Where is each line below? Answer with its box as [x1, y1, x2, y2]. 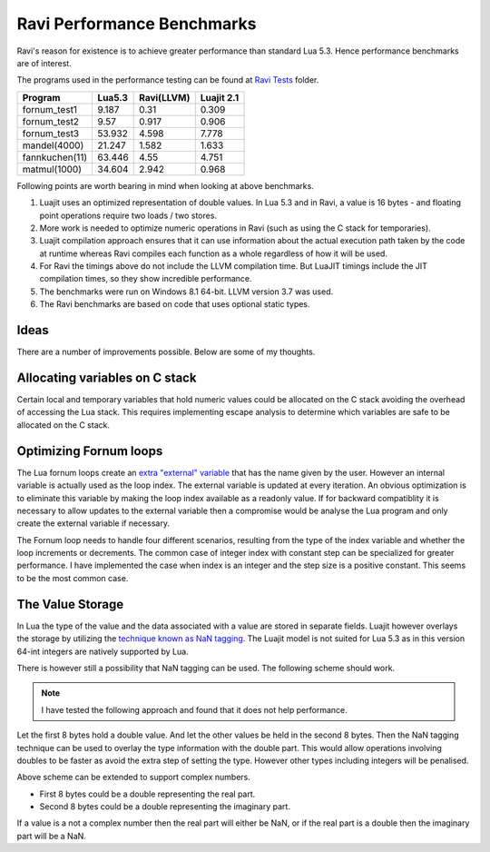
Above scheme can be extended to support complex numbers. [16, 772, 251, 783]
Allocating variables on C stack [16, 370, 197, 385]
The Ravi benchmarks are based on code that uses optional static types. [39, 299, 310, 310]
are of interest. [16, 57, 72, 68]
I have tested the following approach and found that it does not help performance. [41, 704, 348, 715]
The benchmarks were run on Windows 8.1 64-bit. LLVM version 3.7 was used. [39, 286, 334, 297]
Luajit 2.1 [200, 91, 240, 104]
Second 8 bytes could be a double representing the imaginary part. [39, 801, 290, 812]
